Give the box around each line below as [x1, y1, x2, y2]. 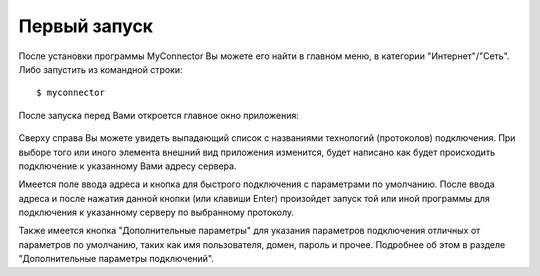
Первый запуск [18, 15, 154, 37]
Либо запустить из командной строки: [18, 63, 184, 75]
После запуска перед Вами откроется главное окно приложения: [18, 109, 299, 121]
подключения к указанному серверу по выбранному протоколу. [18, 206, 295, 219]
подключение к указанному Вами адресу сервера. [18, 160, 237, 172]
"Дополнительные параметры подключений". [18, 253, 215, 265]
